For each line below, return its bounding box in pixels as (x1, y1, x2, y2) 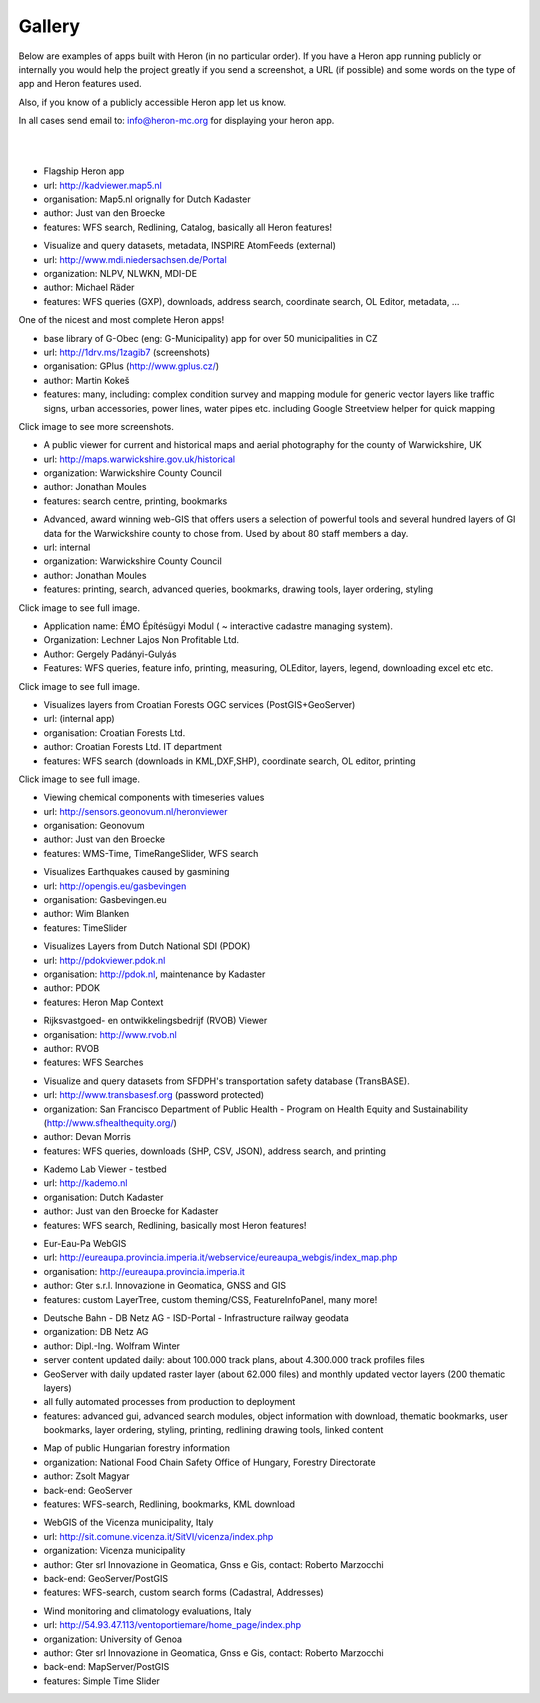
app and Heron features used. (18, 78, 142, 90)
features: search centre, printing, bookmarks (43, 495, 228, 507)
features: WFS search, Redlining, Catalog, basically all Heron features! (43, 221, 333, 233)
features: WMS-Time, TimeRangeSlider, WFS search (43, 847, 259, 859)
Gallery (18, 15, 80, 37)
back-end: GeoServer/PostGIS (43, 1573, 169, 1584)
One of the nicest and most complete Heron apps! (18, 314, 225, 326)
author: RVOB (43, 1042, 100, 1054)
